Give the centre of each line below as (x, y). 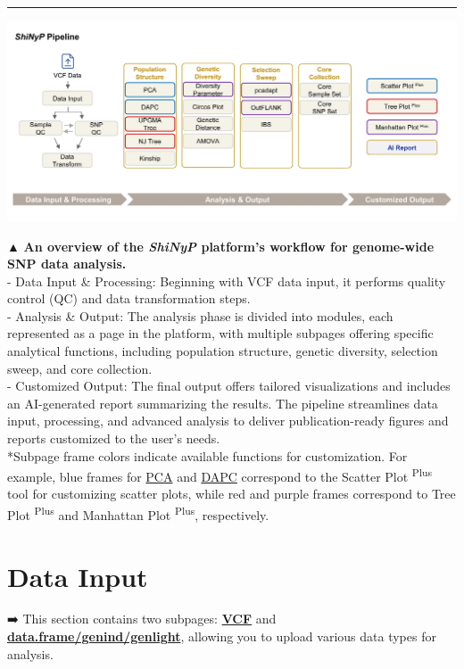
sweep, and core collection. (80, 368)
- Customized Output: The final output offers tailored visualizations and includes (229, 386)
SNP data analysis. (67, 264)
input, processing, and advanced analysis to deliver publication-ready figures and (228, 421)
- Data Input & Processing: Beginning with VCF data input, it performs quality (227, 281)
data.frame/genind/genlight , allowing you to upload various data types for (222, 636)
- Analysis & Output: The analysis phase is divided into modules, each (200, 315)
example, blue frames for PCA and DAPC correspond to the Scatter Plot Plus (220, 475)
